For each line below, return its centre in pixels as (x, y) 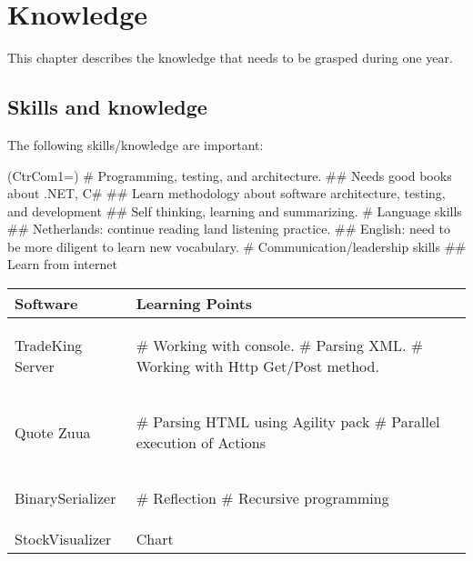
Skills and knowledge (107, 107)
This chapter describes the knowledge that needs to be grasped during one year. (230, 58)
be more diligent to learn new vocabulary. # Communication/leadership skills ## (236, 246)
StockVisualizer (63, 539)
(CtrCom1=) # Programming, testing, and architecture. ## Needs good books (230, 175)
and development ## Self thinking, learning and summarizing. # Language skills (235, 210)
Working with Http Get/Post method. (257, 366)
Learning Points (194, 304)
